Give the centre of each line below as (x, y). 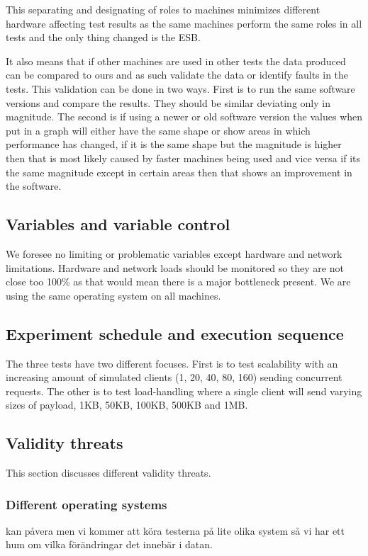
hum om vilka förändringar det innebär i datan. (109, 544)
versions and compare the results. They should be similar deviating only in (168, 102)
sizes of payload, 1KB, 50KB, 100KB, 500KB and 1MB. (127, 405)
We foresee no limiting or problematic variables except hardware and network (174, 253)
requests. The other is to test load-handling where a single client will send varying (184, 391)
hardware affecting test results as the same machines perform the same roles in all (184, 23)
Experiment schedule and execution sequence (175, 333)
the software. (34, 186)
